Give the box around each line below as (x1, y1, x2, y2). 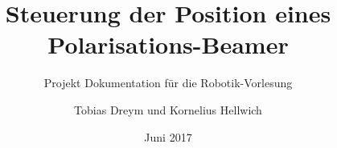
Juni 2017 (144, 128, 192, 145)
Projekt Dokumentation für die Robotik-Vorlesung (43, 74, 293, 91)
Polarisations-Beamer (47, 28, 289, 61)
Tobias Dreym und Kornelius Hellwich (74, 101, 262, 118)
